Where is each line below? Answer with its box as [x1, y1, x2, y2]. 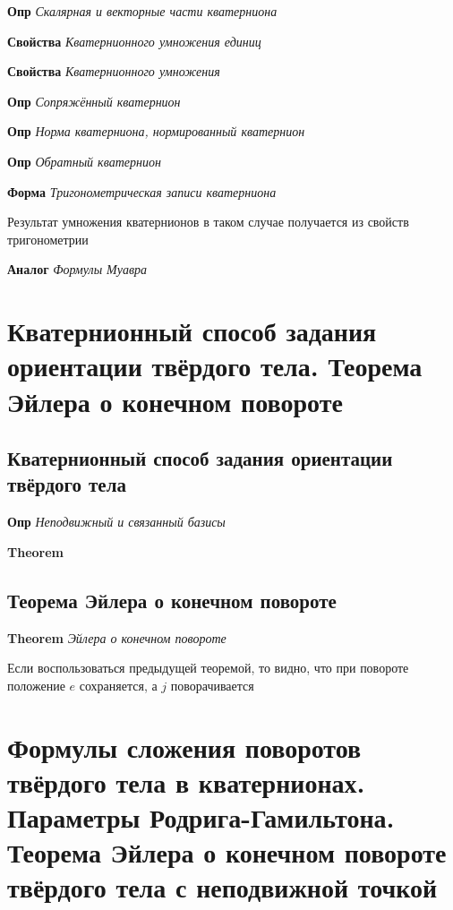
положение [7, 675, 65, 694]
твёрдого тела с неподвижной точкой [7, 869, 438, 906]
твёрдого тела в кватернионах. [7, 763, 365, 800]
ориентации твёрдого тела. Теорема [7, 348, 423, 384]
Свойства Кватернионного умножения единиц [7, 31, 261, 50]
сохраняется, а [79, 675, 158, 694]
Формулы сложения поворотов [7, 728, 362, 765]
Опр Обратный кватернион [7, 151, 161, 170]
